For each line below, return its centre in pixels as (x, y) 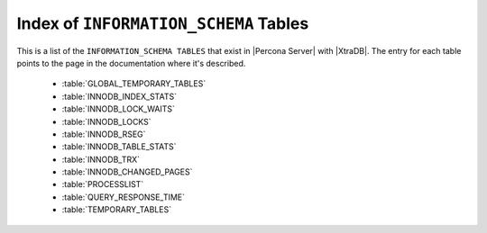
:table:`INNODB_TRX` (101, 159)
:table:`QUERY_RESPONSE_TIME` (123, 197)
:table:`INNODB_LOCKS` (107, 121)
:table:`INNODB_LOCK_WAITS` (119, 109)
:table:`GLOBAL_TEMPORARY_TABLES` (134, 84)
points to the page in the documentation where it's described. (131, 63)
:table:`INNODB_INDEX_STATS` (119, 96)
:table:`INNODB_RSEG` (104, 134)
